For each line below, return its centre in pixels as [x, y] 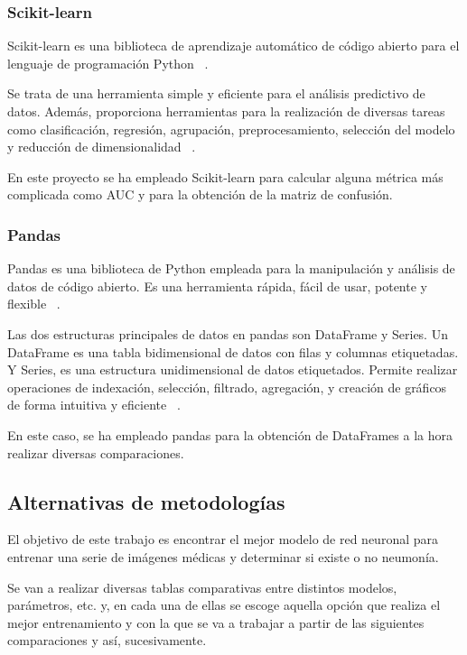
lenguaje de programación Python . [108, 63]
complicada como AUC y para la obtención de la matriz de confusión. [200, 194]
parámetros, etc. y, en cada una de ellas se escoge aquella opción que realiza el [224, 605]
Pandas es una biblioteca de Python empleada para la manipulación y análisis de [231, 268]
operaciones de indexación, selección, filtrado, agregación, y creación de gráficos [227, 387]
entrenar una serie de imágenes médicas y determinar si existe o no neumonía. [223, 556]
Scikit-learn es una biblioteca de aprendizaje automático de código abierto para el [233, 46]
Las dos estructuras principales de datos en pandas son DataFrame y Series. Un [228, 333]
